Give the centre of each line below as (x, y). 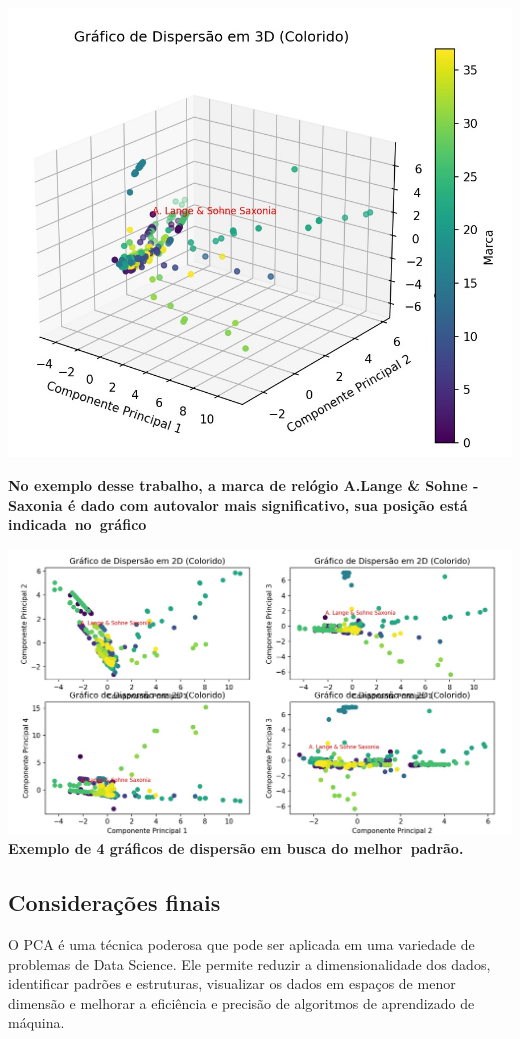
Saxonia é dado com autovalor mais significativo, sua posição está (238, 504)
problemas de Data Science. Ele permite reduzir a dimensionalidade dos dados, (249, 963)
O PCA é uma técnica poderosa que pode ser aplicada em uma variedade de (241, 944)
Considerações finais (114, 902)
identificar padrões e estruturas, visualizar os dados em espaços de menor (232, 983)
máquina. (36, 1022)
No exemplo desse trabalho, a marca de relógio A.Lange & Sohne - (243, 484)
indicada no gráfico (77, 524)
